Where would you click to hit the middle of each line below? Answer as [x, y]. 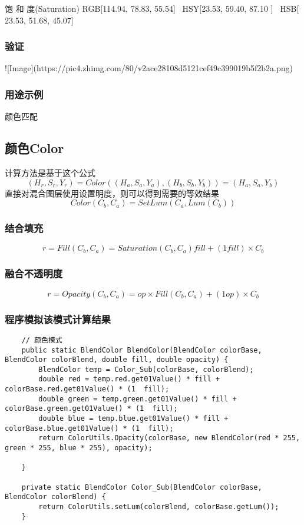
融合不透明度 [34, 273]
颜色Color [34, 148]
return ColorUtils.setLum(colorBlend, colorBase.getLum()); [159, 507]
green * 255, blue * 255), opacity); [79, 448]
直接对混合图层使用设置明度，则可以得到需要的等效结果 [112, 193]
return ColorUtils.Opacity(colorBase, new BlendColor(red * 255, [169, 438]
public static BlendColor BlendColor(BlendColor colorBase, [142, 350]
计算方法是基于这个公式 [50, 173]
